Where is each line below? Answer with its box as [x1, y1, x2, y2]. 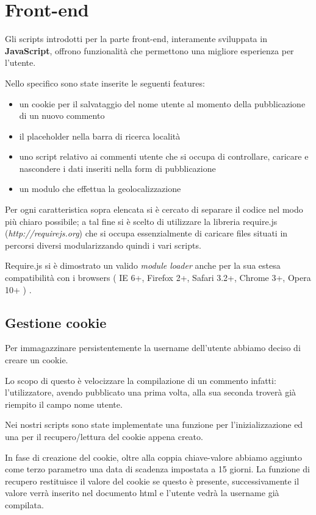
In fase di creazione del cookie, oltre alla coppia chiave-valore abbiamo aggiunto [5, 450, 303, 463]
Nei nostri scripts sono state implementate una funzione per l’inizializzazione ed [5, 418, 303, 431]
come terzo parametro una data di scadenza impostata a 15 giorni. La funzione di [5, 463, 310, 475]
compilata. [5, 498, 44, 511]
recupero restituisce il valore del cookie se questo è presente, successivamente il [5, 474, 300, 487]
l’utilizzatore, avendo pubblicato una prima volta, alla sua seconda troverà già [5, 386, 296, 399]
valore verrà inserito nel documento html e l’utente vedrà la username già [5, 486, 279, 499]
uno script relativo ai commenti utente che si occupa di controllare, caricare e [19, 150, 309, 163]
